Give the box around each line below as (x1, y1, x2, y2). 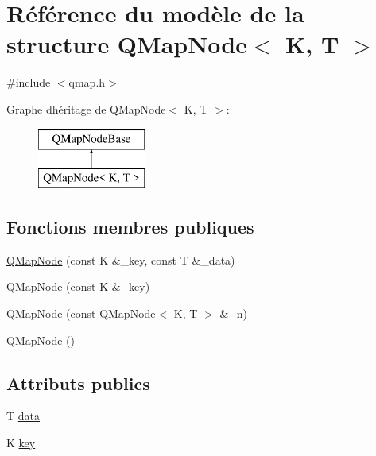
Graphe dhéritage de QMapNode (6, 100, 166, 117)
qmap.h (68, 74, 106, 91)
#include (6, 74, 51, 91)
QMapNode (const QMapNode (6, 305, 156, 322)
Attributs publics (6, 370, 150, 395)
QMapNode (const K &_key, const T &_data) (6, 251, 235, 268)
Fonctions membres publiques (6, 214, 254, 239)
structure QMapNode (6, 28, 248, 60)
